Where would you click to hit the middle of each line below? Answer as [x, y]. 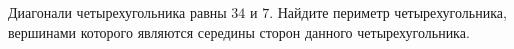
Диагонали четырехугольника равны [117, 12]
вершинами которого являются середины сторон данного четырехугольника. [239, 31]
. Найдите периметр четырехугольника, [388, 12]
